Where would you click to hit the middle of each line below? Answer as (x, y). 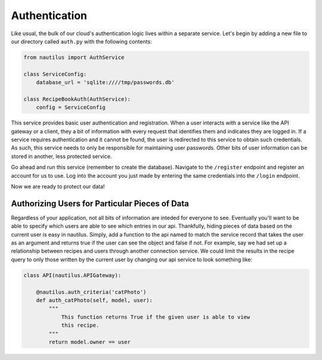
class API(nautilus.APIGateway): (72, 275)
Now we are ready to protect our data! (58, 186)
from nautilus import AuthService (74, 57)
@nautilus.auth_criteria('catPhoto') (91, 292)
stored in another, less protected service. (61, 156)
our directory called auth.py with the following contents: (81, 41)
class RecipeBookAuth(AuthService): (77, 99)
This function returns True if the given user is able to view (156, 317)
